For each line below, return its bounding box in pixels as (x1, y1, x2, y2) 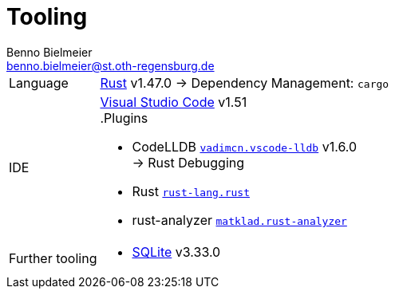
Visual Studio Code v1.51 (100, 93, 247, 110)
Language (9, 74, 69, 91)
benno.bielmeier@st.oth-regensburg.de (6, 58, 215, 73)
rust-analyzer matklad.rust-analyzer (132, 211, 347, 228)
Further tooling (9, 250, 97, 266)
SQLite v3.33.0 (132, 243, 221, 260)
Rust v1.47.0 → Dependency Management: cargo (100, 74, 389, 91)
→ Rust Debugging (132, 154, 245, 171)
